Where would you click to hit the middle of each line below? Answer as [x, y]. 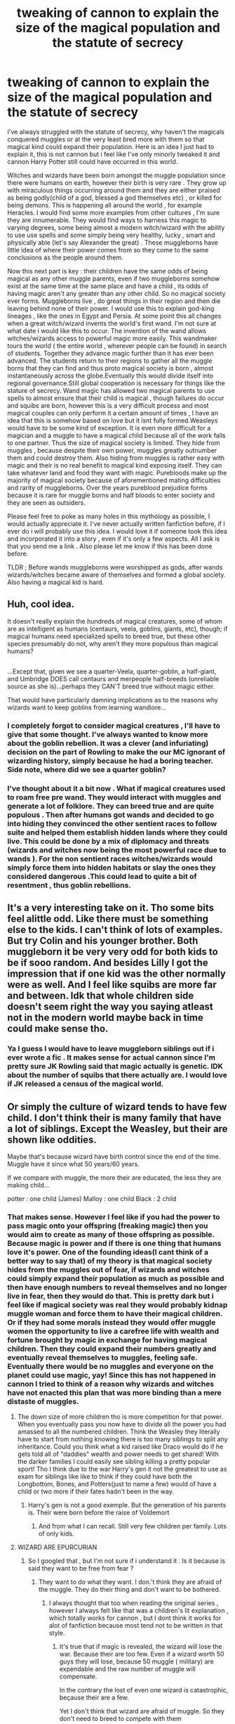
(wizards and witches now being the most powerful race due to [117, 850]
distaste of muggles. [43, 1402]
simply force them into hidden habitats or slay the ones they [112, 868]
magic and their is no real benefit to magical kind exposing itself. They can [115, 465]
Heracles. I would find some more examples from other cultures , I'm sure [114, 212]
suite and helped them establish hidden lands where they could [117, 832]
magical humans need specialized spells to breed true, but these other [109, 636]
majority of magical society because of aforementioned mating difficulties [114, 480]
